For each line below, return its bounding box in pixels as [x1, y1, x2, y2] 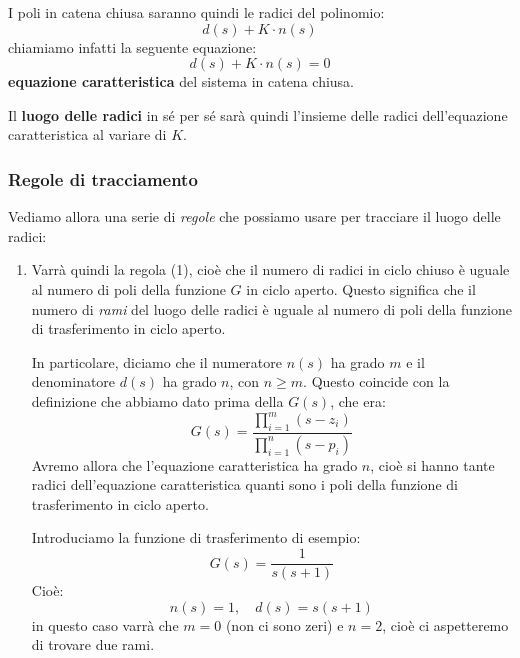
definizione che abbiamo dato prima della [31, 390, 284, 411]
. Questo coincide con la [303, 371, 450, 392]
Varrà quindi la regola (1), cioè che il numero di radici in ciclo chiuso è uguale [31, 259, 510, 280]
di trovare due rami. [31, 634, 155, 655]
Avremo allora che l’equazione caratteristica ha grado [31, 454, 358, 475]
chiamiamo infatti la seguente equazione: [8, 36, 257, 57]
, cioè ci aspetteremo [382, 614, 509, 635]
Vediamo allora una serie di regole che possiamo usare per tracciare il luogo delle [8, 206, 501, 227]
